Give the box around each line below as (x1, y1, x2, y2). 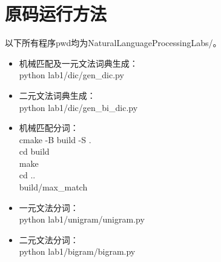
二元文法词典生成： (19, 89, 96, 101)
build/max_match (19, 181, 88, 193)
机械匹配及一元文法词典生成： (19, 56, 138, 69)
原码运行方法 (5, 1, 107, 26)
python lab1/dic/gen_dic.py (19, 69, 124, 81)
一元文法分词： (19, 201, 79, 213)
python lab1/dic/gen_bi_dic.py (19, 101, 138, 113)
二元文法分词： (19, 233, 79, 246)
